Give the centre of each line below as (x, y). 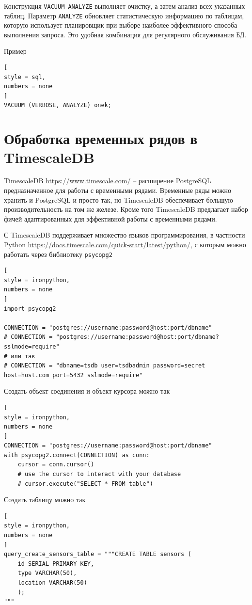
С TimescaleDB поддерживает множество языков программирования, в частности (125, 235)
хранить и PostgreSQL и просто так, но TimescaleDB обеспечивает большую (119, 199)
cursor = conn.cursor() (56, 465)
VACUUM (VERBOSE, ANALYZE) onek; (58, 105)
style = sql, (25, 77)
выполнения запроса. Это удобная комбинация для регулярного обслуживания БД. (125, 34)
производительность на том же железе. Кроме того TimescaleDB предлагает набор (126, 209)
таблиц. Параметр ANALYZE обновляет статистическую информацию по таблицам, (124, 15)
